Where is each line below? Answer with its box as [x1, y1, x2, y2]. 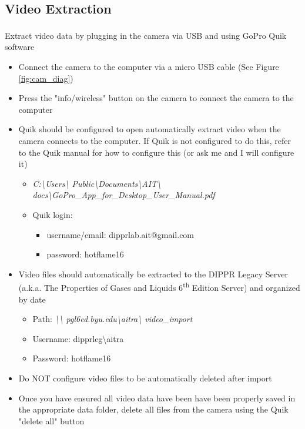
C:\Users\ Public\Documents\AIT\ [32, 177, 162, 189]
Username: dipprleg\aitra [32, 332, 124, 344]
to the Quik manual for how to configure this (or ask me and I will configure [18, 146, 294, 158]
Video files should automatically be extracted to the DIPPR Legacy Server [18, 267, 288, 280]
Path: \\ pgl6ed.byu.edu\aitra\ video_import [32, 313, 193, 325]
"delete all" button [18, 414, 85, 427]
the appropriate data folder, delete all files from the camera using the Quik [18, 403, 289, 415]
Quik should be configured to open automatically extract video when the [18, 123, 281, 135]
